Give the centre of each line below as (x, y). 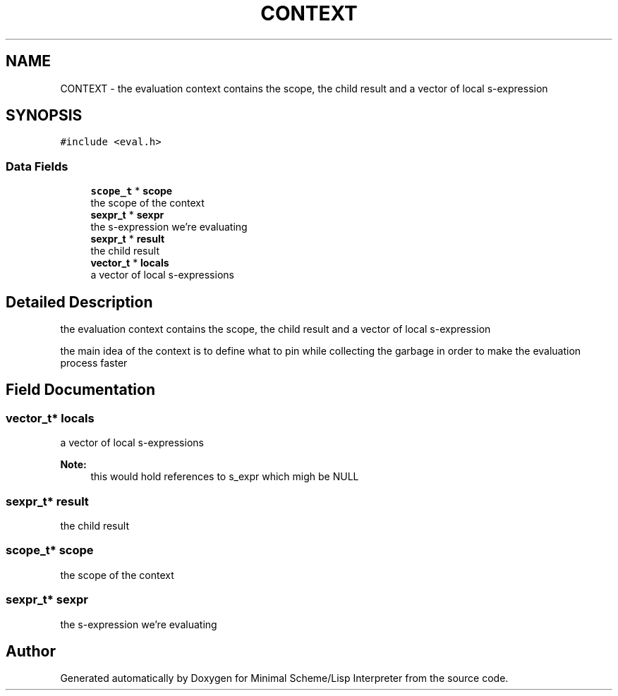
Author (31, 651)
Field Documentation (80, 390)
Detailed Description (79, 302)
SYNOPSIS (44, 116)
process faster (94, 363)
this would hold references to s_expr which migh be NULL (225, 477)
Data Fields (37, 166)
